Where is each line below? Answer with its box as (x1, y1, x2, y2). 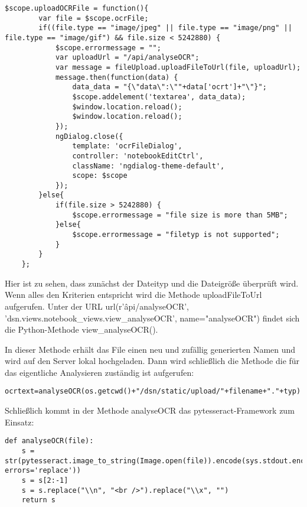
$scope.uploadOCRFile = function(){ (5, 4, 149, 12)
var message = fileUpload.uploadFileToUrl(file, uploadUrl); (55, 63, 301, 71)
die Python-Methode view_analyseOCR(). (5, 323, 158, 336)
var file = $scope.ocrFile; (38, 14, 149, 22)
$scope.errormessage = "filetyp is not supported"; (72, 230, 280, 239)
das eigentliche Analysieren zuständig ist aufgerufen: (5, 366, 194, 378)
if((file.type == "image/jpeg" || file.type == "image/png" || (38, 24, 292, 32)
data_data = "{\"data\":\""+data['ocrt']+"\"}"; (72, 83, 267, 92)
